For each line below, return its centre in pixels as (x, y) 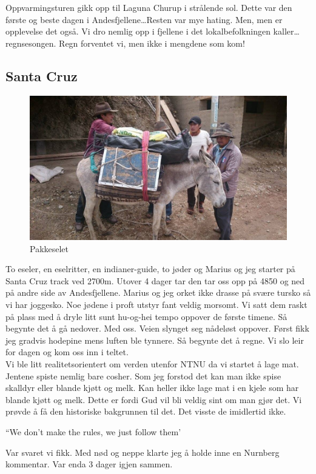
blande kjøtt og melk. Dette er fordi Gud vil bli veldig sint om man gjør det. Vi (154, 399)
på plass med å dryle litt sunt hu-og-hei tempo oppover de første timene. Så (146, 316)
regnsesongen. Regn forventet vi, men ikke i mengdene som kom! (125, 43)
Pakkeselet (49, 248)
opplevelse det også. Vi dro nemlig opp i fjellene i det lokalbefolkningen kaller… (153, 31)
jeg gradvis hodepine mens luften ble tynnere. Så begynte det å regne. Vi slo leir (155, 340)
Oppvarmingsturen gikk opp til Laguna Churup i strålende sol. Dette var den (149, 7)
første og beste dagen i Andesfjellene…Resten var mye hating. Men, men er (144, 19)
